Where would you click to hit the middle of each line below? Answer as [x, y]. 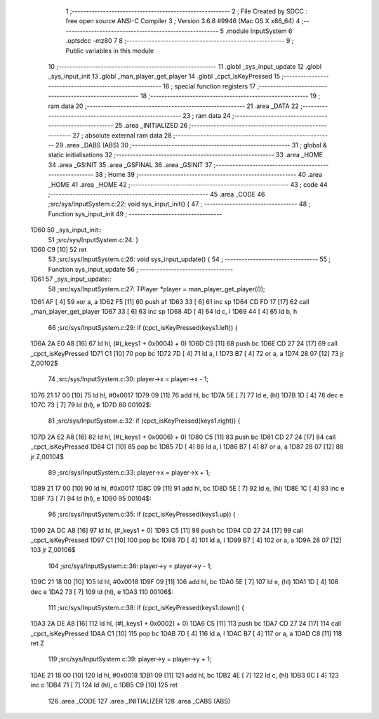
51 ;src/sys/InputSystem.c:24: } [93, 239]
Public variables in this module [110, 51]
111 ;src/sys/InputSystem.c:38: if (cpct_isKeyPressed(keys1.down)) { [146, 607]
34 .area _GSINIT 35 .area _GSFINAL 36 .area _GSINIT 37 [130, 164]
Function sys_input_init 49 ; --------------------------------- [135, 213]
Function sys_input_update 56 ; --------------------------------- [141, 269]
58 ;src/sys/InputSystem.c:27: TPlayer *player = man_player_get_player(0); [157, 289]
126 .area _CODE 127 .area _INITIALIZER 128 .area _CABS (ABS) [139, 701]
